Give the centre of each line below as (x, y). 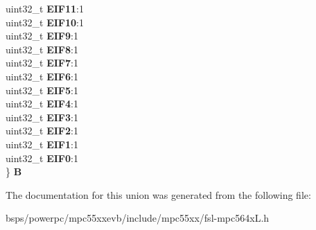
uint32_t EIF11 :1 (45, 8)
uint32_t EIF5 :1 (42, 90)
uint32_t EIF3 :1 (42, 117)
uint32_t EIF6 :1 (42, 76)
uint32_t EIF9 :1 (42, 36)
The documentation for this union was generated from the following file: (158, 194)
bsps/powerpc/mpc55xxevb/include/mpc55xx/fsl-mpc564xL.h (138, 218)
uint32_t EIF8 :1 (42, 49)
